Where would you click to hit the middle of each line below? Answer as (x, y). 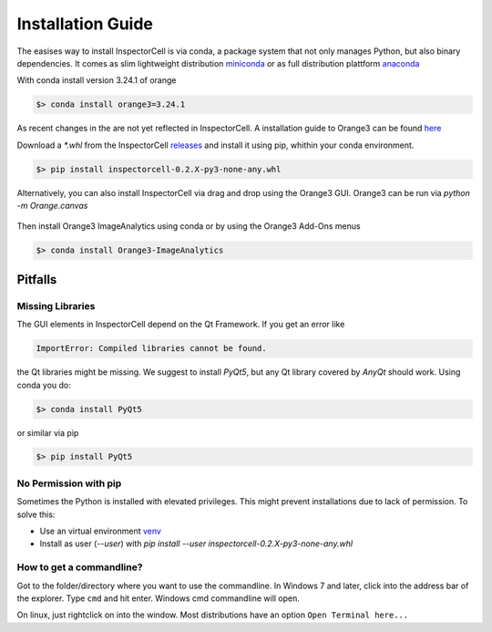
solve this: (36, 514)
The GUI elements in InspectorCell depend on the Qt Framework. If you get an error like (181, 325)
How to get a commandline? (80, 567)
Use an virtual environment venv (100, 531)
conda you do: (44, 385)
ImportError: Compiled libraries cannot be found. (152, 348)
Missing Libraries (56, 306)
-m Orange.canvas (52, 206)
